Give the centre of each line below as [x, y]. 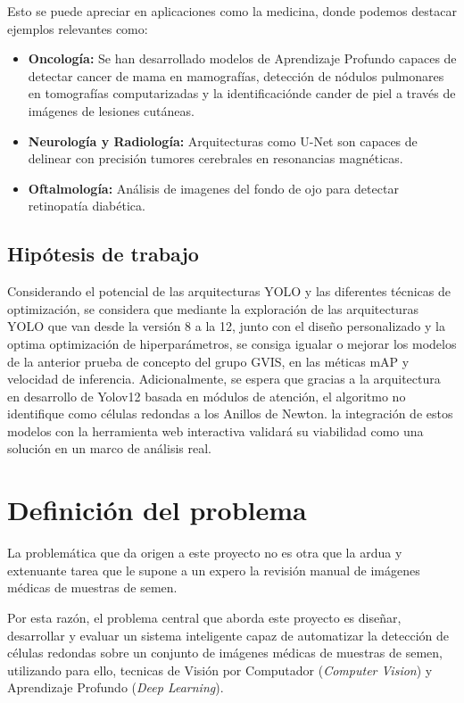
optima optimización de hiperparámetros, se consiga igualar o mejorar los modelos [232, 343]
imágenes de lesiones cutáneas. [111, 110]
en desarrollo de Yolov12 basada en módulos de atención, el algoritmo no [207, 396]
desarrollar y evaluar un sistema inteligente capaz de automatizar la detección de [228, 635]
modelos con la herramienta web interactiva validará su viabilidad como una [215, 430]
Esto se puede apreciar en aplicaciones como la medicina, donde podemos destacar [232, 11]
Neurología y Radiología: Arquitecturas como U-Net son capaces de [223, 141]
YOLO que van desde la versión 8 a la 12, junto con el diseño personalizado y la [226, 326]
